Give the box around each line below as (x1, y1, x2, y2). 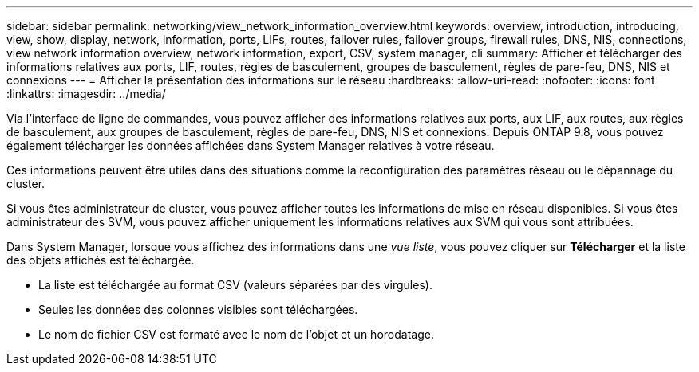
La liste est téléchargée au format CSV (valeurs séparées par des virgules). (38, 278, 432, 292)
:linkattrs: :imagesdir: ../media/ (6, 87, 166, 100)
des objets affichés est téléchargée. (6, 253, 195, 267)
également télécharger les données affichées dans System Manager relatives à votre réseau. (6, 139, 495, 152)
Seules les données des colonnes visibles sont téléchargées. (38, 303, 358, 316)
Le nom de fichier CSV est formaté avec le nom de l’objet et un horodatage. (38, 327, 434, 341)
